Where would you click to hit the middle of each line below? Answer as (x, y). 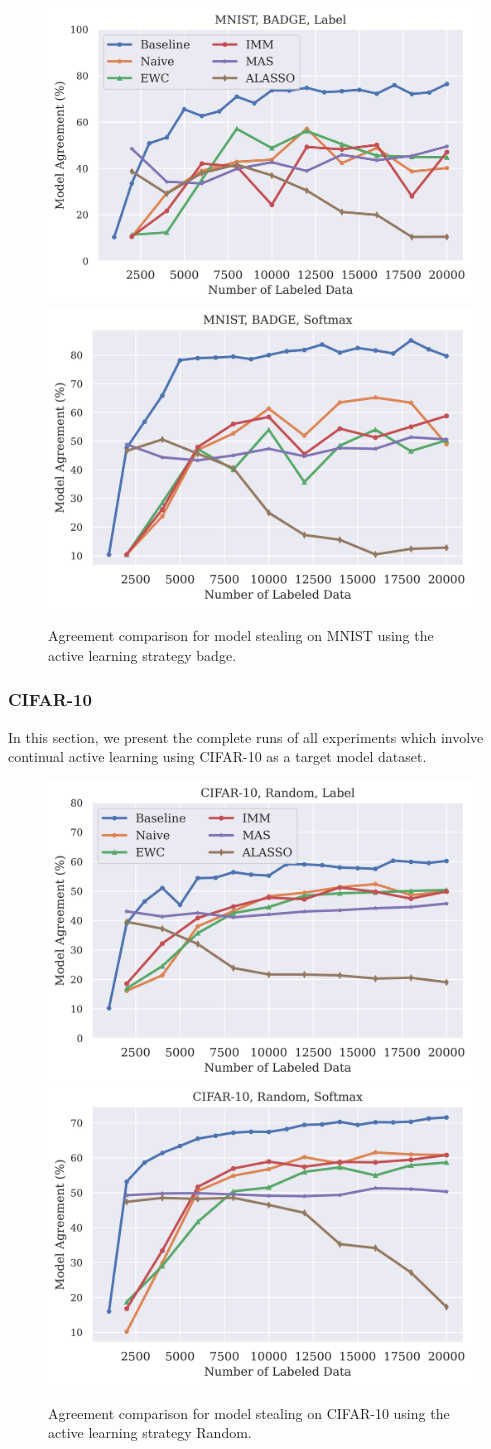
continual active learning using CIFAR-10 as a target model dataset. (217, 756)
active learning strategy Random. (150, 1432)
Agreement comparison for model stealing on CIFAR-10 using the (249, 1412)
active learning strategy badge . (142, 654)
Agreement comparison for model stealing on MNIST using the (241, 635)
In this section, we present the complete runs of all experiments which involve (246, 736)
